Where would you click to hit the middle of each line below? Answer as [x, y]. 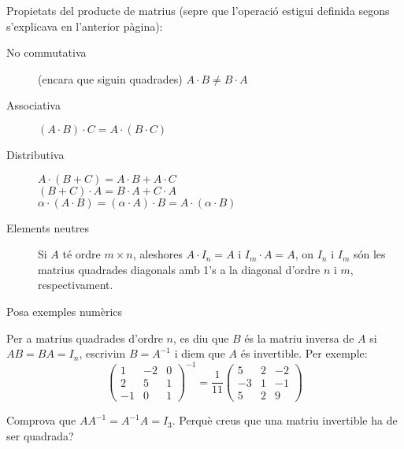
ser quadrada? [40, 435]
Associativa [33, 105]
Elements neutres [48, 227]
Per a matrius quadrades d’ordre [85, 338]
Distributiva [35, 154]
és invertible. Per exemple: [304, 353]
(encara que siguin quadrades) [110, 78]
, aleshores [158, 254]
